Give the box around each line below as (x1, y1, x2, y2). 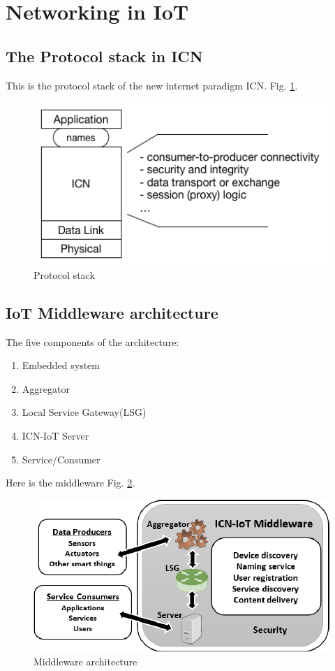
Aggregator (22, 381, 70, 396)
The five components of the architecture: (6, 334, 179, 349)
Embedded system (22, 358, 100, 373)
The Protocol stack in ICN (6, 45, 203, 66)
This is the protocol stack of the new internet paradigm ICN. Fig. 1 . (6, 78, 298, 92)
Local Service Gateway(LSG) (22, 405, 147, 419)
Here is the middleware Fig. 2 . (6, 475, 135, 490)
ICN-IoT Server (22, 428, 89, 442)
